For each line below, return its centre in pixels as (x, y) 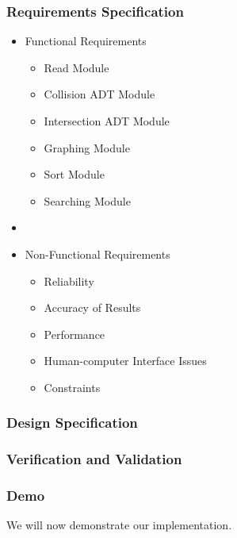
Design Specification (72, 423)
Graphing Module (87, 147)
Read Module (76, 67)
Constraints (72, 387)
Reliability (69, 281)
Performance (75, 334)
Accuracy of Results (92, 307)
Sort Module (74, 174)
